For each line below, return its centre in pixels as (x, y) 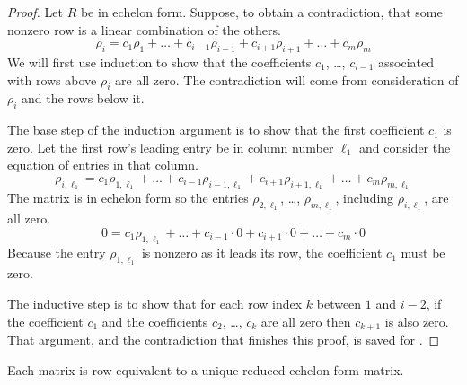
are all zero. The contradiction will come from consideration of (287, 79)
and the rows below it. (83, 98)
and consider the (405, 147)
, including (365, 198)
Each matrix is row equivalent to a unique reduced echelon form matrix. (206, 369)
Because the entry (57, 253)
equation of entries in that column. (103, 165)
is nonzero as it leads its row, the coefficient (262, 253)
